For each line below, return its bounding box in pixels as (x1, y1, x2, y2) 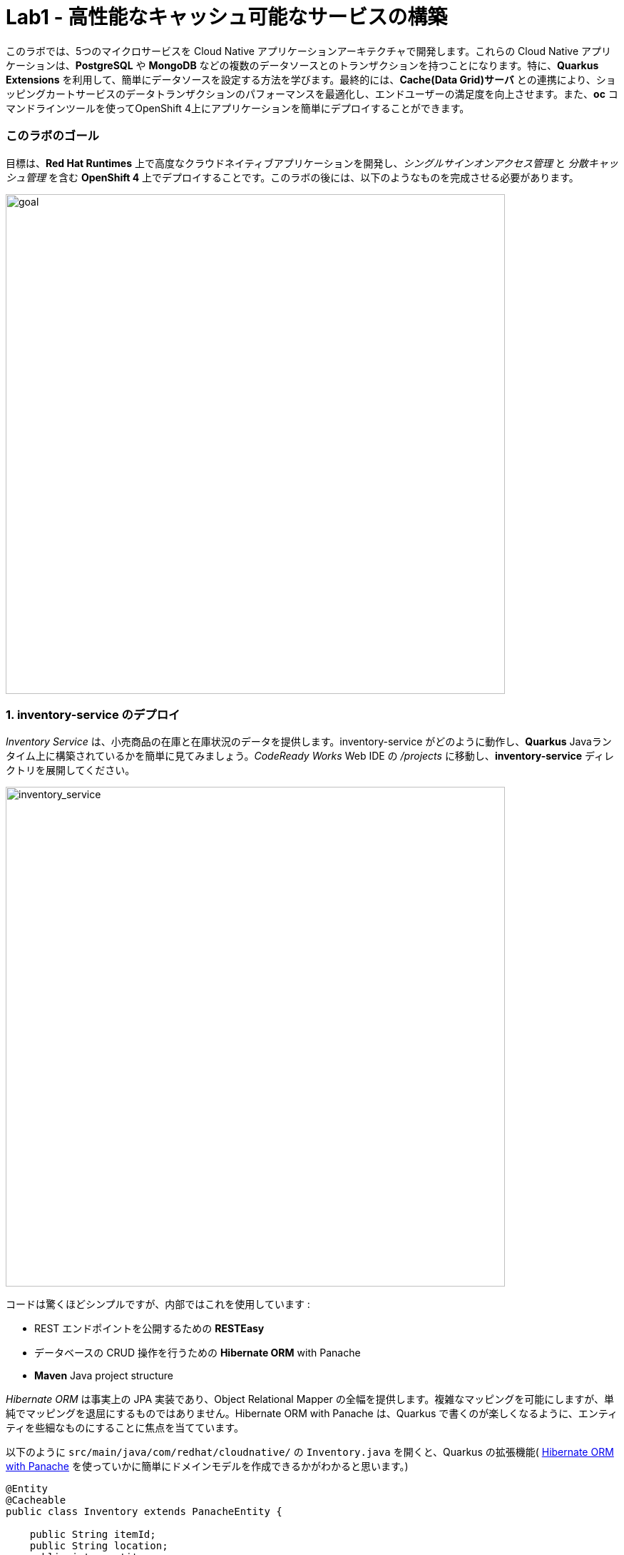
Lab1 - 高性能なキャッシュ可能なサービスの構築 (6, 5, 448, 29)
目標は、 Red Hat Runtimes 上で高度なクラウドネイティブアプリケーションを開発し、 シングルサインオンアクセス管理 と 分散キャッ (6, 156, 618, 169)
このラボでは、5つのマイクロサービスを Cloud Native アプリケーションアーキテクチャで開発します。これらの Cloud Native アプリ (6, 44, 611, 57)
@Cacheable (6, 1494, 66, 1506)
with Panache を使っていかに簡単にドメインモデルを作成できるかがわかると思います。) (6, 1460, 409, 1473)
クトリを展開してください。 (6, 764, 135, 777)
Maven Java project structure (34, 1369, 173, 1382)
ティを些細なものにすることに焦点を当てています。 (6, 1421, 244, 1434)
